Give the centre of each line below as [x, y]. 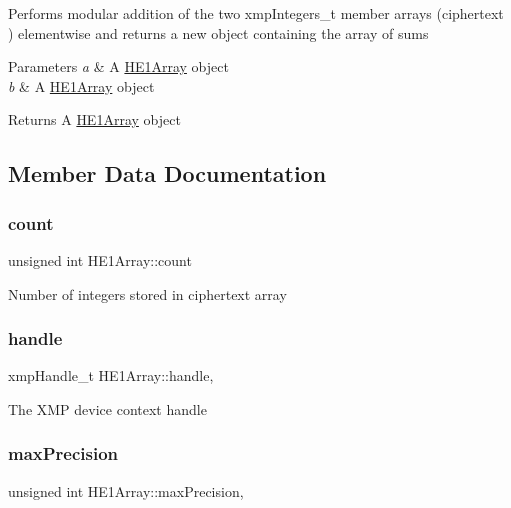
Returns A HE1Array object [94, 119]
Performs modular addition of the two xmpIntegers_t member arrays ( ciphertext [256, 13]
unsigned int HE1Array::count [100, 259]
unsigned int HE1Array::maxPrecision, [126, 490]
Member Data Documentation [167, 173]
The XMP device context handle [107, 408]
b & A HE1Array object [81, 85]
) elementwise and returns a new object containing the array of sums [218, 32]
